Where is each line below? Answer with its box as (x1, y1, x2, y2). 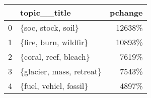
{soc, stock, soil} (20, 22, 79, 33)
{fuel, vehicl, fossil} (20, 80, 89, 91)
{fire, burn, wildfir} (20, 36, 89, 48)
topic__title (20, 7, 71, 18)
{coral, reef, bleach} (20, 51, 90, 62)
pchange (110, 7, 143, 18)
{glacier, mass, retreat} (20, 65, 102, 77)
